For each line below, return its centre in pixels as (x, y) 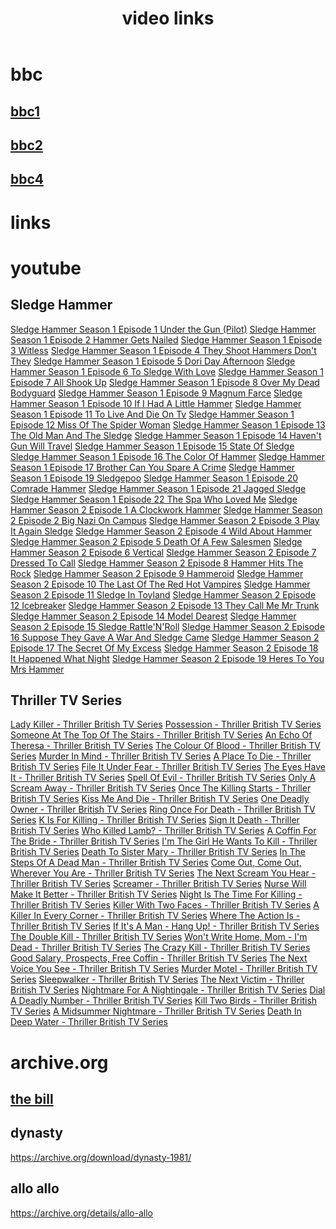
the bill (32, 1098)
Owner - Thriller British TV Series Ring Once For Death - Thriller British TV (163, 809)
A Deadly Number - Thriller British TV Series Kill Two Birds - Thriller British (164, 1001)
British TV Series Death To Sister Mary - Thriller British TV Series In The (158, 852)
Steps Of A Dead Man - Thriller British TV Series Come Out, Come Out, (156, 863)
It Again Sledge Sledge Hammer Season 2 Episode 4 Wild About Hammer (161, 531)
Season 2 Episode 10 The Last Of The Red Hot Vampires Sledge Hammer (160, 584)
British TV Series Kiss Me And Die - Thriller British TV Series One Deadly (160, 799)
